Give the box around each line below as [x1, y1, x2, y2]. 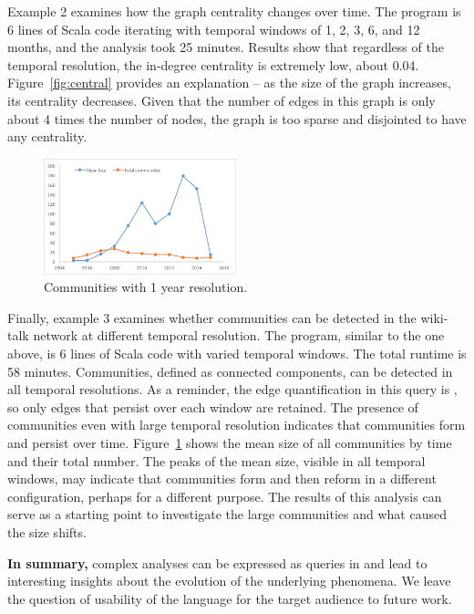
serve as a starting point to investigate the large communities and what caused [7, 505, 447, 524]
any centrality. [7, 127, 88, 146]
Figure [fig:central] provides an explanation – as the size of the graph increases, [7, 73, 451, 92]
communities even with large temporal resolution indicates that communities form [7, 415, 466, 434]
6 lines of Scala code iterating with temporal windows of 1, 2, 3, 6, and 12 [7, 19, 420, 38]
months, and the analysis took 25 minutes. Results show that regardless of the [7, 37, 444, 57]
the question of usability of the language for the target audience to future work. [7, 588, 452, 608]
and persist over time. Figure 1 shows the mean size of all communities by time [7, 433, 452, 453]
